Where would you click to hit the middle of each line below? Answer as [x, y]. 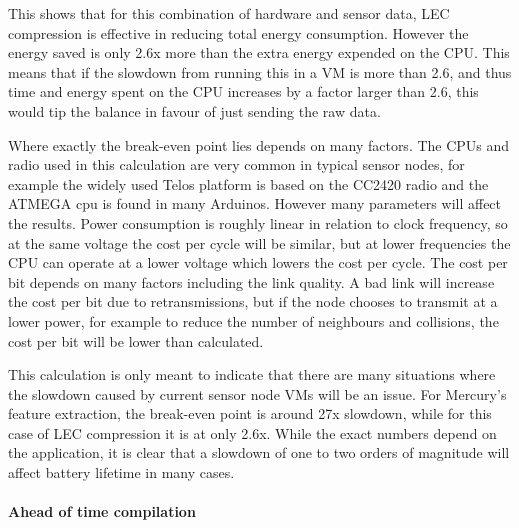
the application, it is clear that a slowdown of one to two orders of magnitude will [259, 452]
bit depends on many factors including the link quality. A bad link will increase [251, 281]
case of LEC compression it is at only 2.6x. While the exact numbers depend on [252, 432]
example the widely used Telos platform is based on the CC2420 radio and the [248, 183]
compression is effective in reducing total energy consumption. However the [238, 32]
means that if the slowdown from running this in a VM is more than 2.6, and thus [260, 71]
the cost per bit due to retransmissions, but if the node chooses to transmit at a [253, 301]
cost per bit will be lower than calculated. [136, 340]
